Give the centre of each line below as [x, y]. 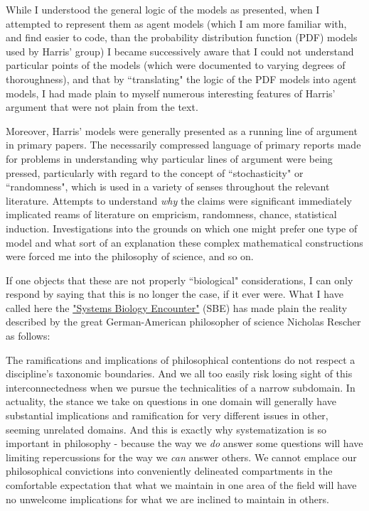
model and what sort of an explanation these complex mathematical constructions [184, 242]
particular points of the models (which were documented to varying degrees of [176, 65]
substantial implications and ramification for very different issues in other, [167, 415]
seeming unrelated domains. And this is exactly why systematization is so [166, 429]
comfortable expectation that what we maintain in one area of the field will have [181, 485]
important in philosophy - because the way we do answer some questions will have [184, 443]
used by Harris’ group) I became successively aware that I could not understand [180, 51]
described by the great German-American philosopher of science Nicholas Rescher [183, 322]
